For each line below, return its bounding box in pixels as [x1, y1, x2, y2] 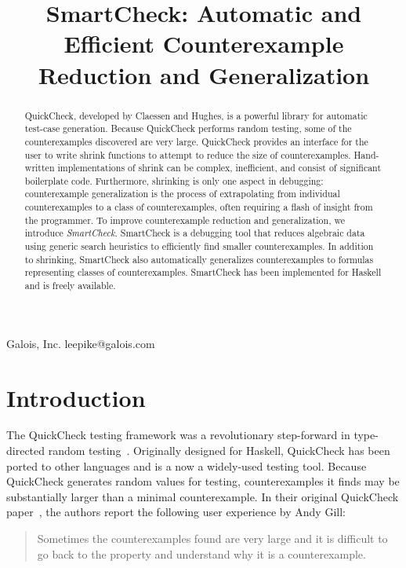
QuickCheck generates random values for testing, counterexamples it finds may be [6, 473, 400, 489]
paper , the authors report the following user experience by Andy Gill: [6, 504, 346, 520]
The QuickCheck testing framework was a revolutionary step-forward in [6, 427, 350, 443]
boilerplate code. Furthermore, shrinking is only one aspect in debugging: [24, 174, 324, 187]
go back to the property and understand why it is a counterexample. [37, 545, 366, 562]
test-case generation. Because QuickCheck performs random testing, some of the [24, 122, 352, 135]
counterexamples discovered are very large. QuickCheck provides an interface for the [24, 134, 368, 148]
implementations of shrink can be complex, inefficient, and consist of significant [57, 161, 382, 174]
